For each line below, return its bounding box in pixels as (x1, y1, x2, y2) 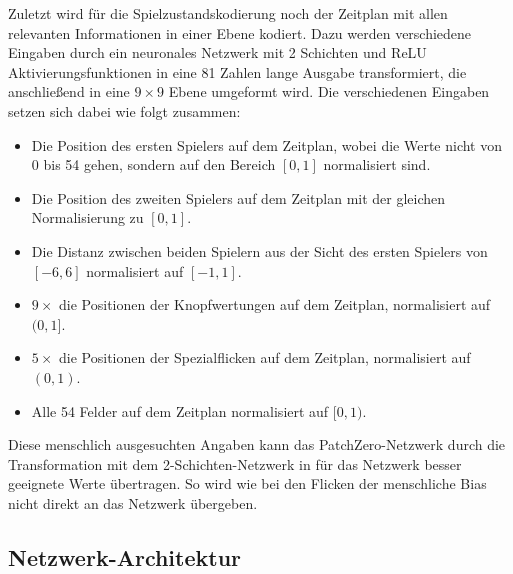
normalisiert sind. (323, 154, 431, 175)
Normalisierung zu (31, 207, 144, 228)
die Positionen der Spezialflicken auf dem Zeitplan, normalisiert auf (59, 347, 471, 368)
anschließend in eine (8, 81, 130, 102)
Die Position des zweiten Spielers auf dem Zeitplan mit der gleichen (31, 187, 446, 208)
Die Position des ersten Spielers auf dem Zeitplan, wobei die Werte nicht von (31, 134, 502, 155)
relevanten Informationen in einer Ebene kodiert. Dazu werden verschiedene (8, 22, 472, 43)
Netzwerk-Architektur (8, 541, 242, 572)
